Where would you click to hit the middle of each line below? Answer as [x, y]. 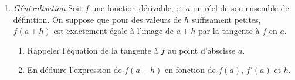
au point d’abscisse [201, 50]
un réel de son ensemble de [241, 8]
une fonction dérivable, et [138, 8]
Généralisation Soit [48, 8]
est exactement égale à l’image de [113, 31]
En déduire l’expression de [74, 70]
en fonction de [190, 70]
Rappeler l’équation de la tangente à [93, 50]
